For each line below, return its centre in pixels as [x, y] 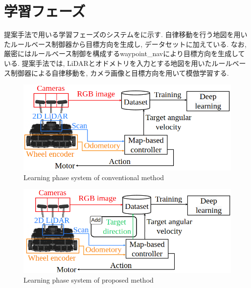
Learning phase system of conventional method [94, 177]
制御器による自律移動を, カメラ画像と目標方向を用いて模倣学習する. [120, 72]
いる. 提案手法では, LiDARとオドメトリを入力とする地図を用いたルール [118, 63]
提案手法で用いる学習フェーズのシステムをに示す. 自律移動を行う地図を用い [126, 34]
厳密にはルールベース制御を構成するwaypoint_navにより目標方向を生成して [125, 53]
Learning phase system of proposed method [89, 279]
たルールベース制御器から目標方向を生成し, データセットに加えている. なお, [125, 44]
